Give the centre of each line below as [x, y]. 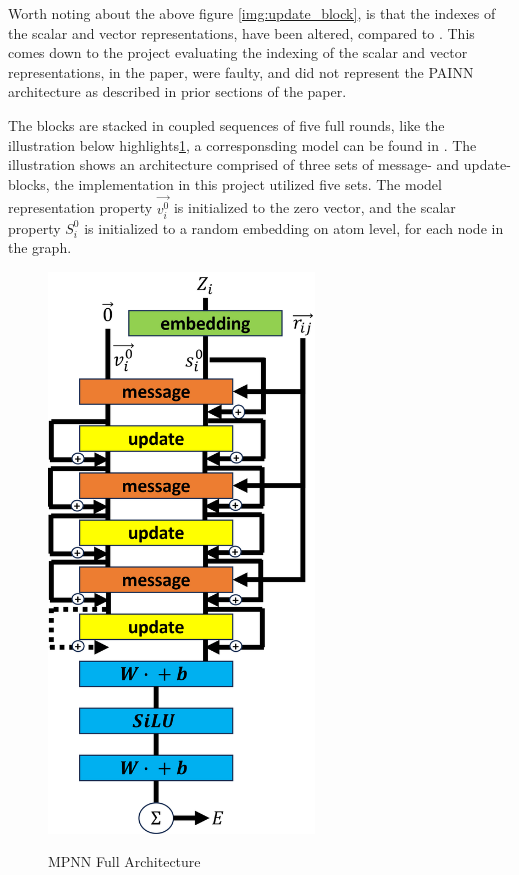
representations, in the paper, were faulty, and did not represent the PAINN [241, 71]
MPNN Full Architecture [124, 861]
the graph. [40, 247]
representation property [80, 207]
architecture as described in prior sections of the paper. [177, 91]
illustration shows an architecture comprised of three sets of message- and [234, 164]
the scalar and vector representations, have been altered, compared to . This [241, 32]
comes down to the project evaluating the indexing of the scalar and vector [238, 52]
